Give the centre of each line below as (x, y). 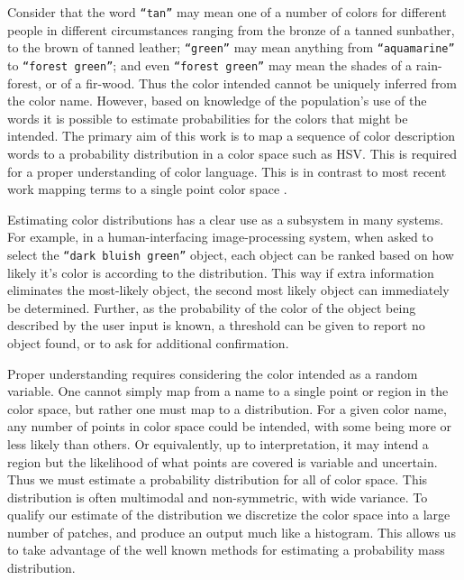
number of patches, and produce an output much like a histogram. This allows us (232, 532)
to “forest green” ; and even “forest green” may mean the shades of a (210, 64)
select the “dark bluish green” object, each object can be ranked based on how (231, 254)
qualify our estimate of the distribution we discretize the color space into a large (229, 515)
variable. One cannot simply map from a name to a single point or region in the (228, 391)
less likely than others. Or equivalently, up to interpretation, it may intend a (218, 443)
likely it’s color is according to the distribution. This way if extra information (221, 272)
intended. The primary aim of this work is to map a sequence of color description (232, 136)
